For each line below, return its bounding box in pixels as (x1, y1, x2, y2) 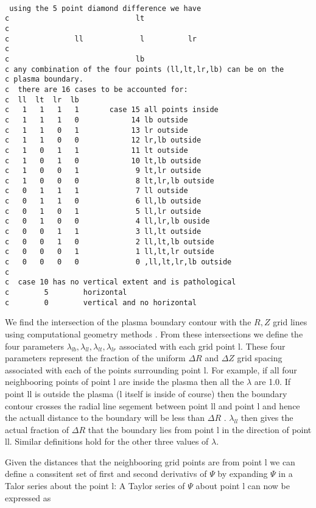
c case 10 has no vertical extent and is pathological (5, 278, 236, 287)
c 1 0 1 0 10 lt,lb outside (5, 156, 202, 165)
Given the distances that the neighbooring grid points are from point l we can (5, 455, 295, 468)
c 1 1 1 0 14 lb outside (5, 115, 188, 124)
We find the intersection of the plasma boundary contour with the (5, 316, 251, 328)
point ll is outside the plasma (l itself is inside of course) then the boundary (5, 387, 287, 400)
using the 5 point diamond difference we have (9, 4, 202, 13)
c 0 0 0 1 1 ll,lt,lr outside (5, 247, 214, 256)
